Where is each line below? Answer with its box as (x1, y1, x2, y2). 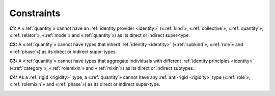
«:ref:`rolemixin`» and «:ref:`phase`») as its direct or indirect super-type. (9, 81, 160, 87)
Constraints (9, 8, 61, 19)
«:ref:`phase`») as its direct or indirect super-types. (9, 49, 117, 55)
